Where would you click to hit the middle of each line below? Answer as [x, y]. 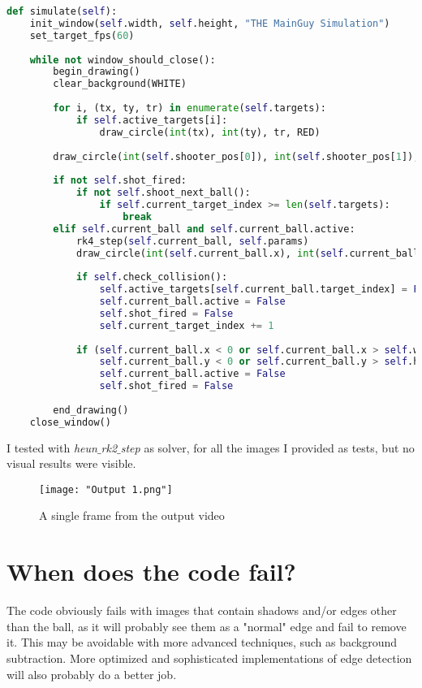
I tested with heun [52, 447]
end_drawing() [91, 410]
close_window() [70, 422]
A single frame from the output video [132, 515]
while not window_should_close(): [123, 60]
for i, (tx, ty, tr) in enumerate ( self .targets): [189, 108]
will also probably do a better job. [92, 674]
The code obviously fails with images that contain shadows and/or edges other [202, 610]
